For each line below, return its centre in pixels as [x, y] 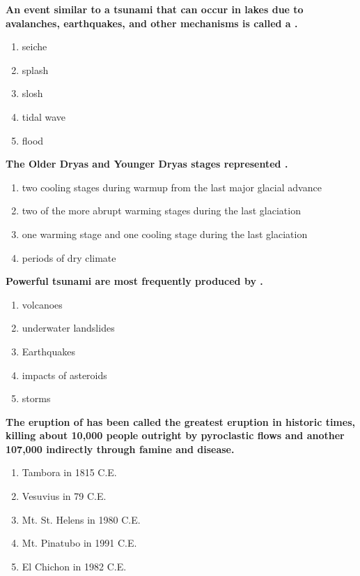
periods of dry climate [69, 257]
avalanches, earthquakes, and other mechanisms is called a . [152, 23]
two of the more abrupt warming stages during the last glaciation [161, 211]
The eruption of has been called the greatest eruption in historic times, [180, 421]
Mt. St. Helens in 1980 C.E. [81, 519]
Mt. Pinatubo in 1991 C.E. [79, 543]
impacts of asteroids [64, 375]
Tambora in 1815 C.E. [69, 472]
